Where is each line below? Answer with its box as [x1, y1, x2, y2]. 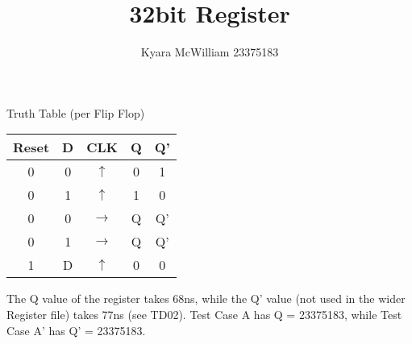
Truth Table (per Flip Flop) [6, 104, 145, 121]
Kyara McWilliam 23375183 [140, 44, 279, 60]
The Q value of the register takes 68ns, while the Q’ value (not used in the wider [6, 290, 406, 307]
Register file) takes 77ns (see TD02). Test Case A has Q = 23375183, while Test [6, 305, 402, 322]
